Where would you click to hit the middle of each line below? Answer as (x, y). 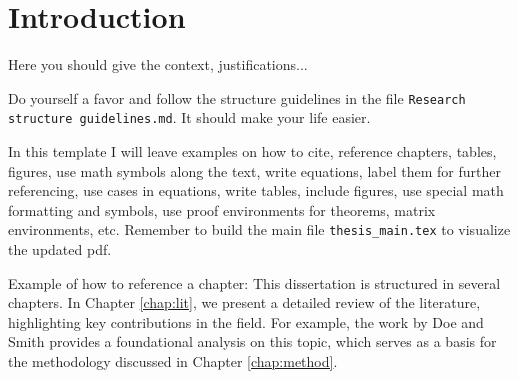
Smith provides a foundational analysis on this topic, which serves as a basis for (252, 341)
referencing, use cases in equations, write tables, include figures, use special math (256, 190)
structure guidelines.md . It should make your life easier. (189, 117)
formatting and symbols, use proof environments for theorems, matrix (222, 209)
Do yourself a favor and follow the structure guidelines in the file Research (237, 97)
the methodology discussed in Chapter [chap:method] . (173, 361)
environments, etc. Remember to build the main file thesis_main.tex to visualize (259, 229)
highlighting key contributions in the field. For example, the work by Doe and (246, 321)
